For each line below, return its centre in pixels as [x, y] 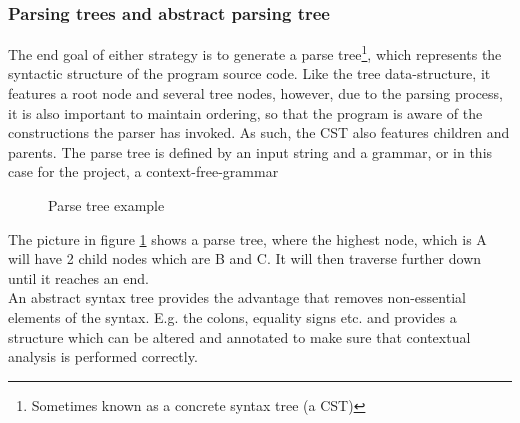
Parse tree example [106, 205]
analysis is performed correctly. [103, 356]
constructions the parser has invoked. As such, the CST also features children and [259, 132]
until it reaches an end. [78, 277]
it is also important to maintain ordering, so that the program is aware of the [245, 112]
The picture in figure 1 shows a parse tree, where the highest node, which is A [247, 238]
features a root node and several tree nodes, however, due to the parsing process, [255, 93]
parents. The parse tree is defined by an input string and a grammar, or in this [250, 151]
